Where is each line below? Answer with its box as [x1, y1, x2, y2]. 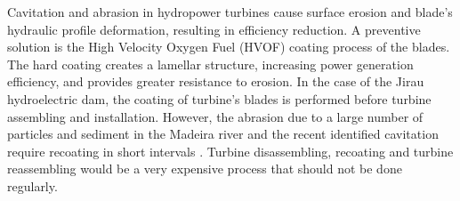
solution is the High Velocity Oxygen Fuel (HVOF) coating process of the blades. [7, 37, 450, 56]
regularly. [7, 176, 58, 195]
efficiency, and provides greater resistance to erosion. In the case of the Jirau [7, 72, 424, 91]
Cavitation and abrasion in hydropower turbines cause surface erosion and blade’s [7, 3, 453, 20]
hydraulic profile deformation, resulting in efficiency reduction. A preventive [7, 20, 421, 38]
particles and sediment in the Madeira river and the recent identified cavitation [7, 125, 439, 143]
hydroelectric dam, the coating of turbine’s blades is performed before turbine [7, 89, 432, 108]
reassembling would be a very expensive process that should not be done [7, 159, 402, 178]
